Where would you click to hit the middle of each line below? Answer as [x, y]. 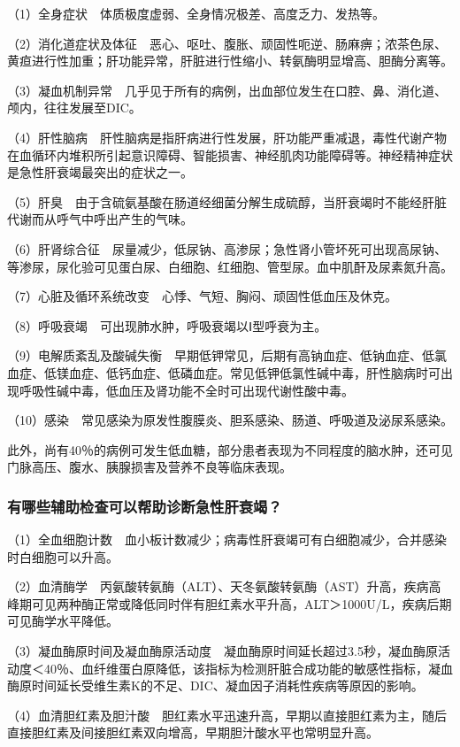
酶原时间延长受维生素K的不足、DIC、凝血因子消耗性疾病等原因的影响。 [215, 685]
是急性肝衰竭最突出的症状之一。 [100, 172]
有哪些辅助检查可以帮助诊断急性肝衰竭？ [145, 506]
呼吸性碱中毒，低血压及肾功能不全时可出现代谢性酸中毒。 [186, 390]
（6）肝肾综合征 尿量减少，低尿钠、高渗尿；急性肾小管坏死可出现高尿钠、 [227, 248]
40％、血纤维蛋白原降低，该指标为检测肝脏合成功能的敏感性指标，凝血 [248, 668]
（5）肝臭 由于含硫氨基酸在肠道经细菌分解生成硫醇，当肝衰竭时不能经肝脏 [227, 201]
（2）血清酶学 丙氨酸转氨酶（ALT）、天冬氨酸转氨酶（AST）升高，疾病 [218, 586]
